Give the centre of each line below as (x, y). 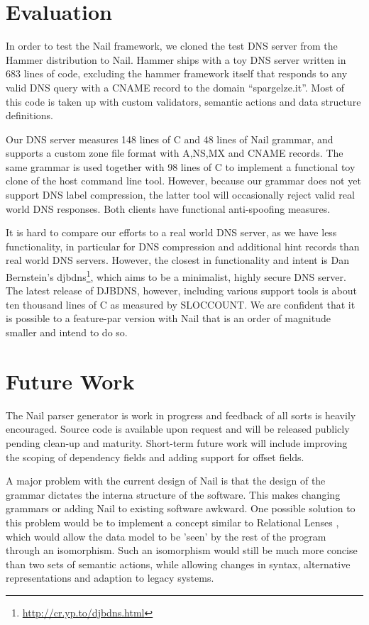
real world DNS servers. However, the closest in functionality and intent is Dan (177, 260)
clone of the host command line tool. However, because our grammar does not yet (183, 181)
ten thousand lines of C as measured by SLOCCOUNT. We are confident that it (181, 304)
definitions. (29, 115)
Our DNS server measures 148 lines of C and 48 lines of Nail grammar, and (170, 139)
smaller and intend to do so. (67, 332)
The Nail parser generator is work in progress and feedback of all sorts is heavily (181, 415)
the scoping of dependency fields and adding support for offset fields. (155, 457)
